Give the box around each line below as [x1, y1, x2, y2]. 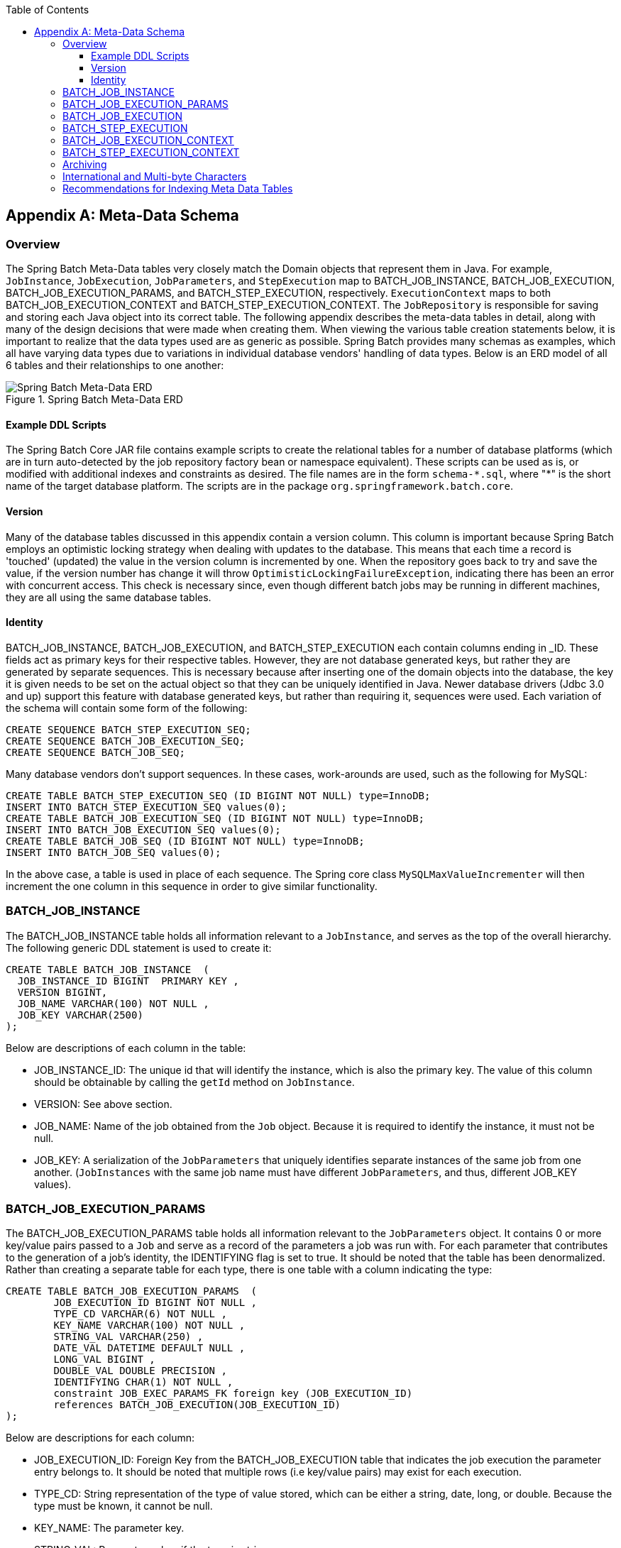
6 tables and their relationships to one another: [6, 359, 224, 372]
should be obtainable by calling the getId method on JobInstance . [34, 1075, 355, 1088]
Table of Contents [6, 4, 89, 16]
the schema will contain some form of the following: [6, 701, 248, 714]
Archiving [62, 158, 107, 170]
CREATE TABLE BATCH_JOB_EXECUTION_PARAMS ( [6, 1285, 258, 1297]
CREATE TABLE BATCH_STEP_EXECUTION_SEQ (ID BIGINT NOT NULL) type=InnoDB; [6, 789, 431, 801]
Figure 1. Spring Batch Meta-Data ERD [6, 393, 183, 406]
